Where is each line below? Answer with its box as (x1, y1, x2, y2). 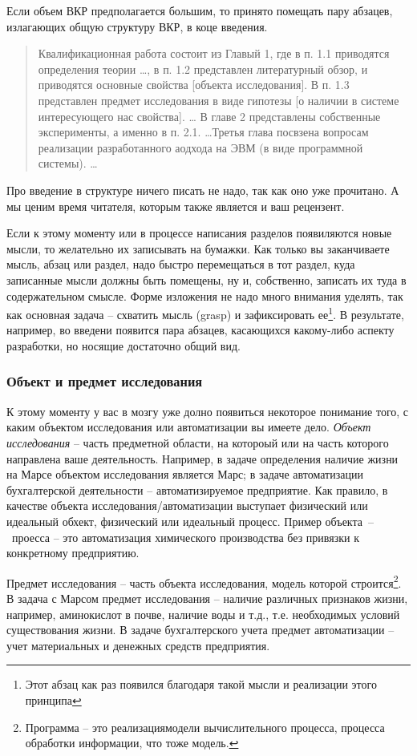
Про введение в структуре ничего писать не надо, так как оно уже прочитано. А (6, 181, 399, 198)
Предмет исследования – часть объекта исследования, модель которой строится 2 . (6, 572, 402, 591)
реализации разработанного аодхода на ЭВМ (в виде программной (38, 139, 363, 156)
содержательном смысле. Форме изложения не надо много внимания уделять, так (6, 287, 403, 304)
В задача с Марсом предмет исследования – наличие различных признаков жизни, (6, 589, 408, 606)
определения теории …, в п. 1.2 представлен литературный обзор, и (38, 60, 368, 77)
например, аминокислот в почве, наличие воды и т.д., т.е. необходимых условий (6, 605, 400, 622)
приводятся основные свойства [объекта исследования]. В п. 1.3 (38, 76, 350, 93)
